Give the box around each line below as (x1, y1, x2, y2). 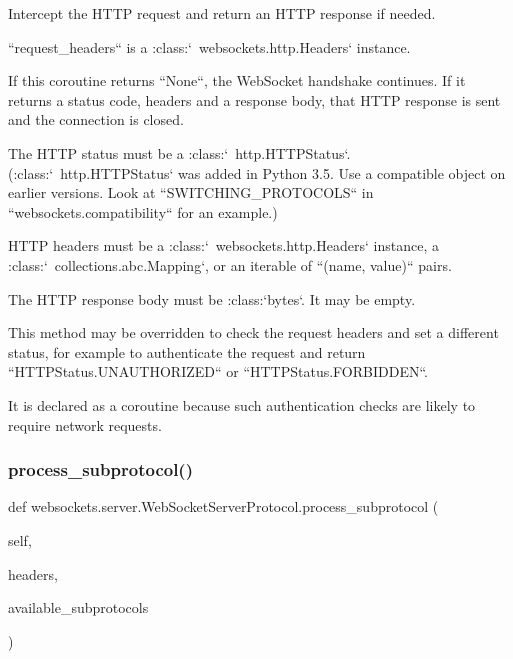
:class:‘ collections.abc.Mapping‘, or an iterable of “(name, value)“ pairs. (8, 254, 452, 275)
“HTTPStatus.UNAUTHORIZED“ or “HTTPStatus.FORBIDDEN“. (8, 361, 429, 382)
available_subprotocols (8, 597, 149, 618)
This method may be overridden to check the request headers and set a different (8, 322, 499, 343)
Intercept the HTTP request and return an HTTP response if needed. (8, 3, 436, 23)
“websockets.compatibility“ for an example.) (8, 201, 278, 222)
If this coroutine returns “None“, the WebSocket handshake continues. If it (8, 70, 466, 91)
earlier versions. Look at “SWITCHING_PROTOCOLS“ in (8, 182, 374, 203)
